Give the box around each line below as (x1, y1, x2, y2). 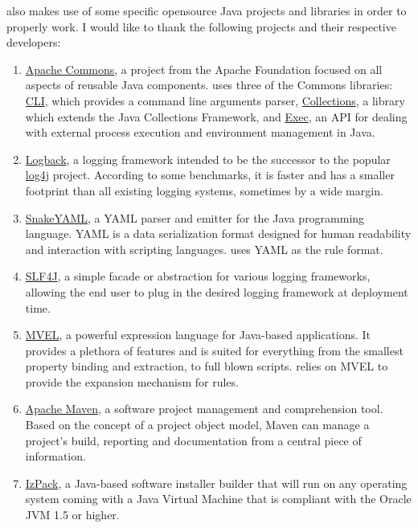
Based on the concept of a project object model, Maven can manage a (25, 416, 370, 433)
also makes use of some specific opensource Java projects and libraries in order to (6, 2, 407, 18)
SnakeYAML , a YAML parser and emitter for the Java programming (25, 209, 365, 226)
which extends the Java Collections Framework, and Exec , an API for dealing (25, 108, 408, 125)
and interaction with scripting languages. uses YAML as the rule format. (25, 240, 383, 257)
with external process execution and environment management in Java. (25, 124, 375, 141)
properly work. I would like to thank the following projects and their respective (6, 18, 396, 35)
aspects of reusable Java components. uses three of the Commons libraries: (25, 76, 393, 93)
